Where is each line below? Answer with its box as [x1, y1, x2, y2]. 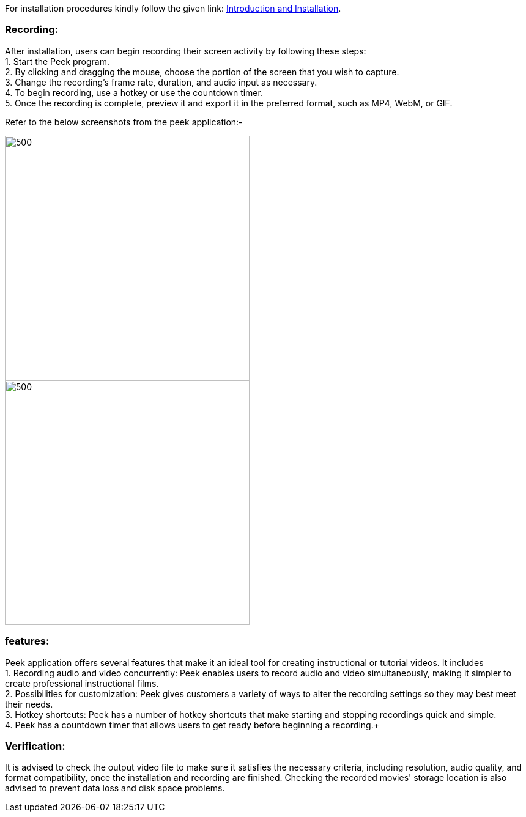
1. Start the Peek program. [5, 56, 109, 67]
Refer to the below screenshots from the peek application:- [5, 116, 243, 127]
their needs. [5, 698, 53, 709]
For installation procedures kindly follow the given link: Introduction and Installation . [5, 3, 341, 13]
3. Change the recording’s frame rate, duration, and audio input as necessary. [5, 76, 317, 87]
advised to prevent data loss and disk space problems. [5, 783, 225, 794]
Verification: [5, 739, 65, 752]
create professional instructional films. [5, 678, 159, 689]
